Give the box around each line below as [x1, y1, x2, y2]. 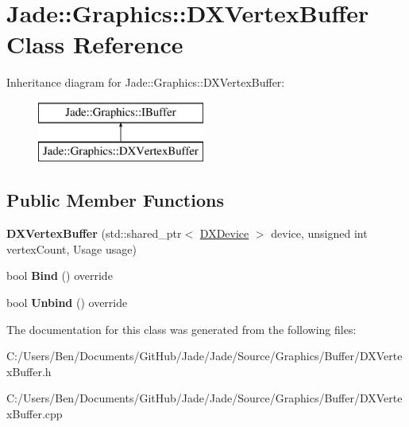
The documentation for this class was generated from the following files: [6, 320, 357, 337]
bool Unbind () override [6, 294, 128, 311]
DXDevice [199, 225, 249, 242]
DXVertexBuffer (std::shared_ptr [6, 225, 182, 242]
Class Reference [6, 28, 183, 60]
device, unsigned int [271, 225, 368, 242]
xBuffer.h [6, 363, 52, 379]
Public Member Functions [6, 188, 224, 212]
